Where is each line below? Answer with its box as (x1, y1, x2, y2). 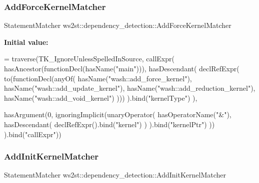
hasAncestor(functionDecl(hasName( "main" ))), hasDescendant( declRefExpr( (4, 63, 239, 73)
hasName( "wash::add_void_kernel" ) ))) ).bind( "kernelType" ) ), (4, 92, 197, 103)
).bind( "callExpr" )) (4, 129, 61, 139)
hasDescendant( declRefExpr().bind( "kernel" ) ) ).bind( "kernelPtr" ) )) (4, 119, 215, 129)
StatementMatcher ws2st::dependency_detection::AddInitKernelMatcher (4, 170, 226, 180)
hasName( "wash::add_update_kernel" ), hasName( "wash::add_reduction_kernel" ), (4, 83, 255, 93)
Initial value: (4, 36, 48, 47)
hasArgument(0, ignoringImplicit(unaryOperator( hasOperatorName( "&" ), (4, 109, 231, 120)
